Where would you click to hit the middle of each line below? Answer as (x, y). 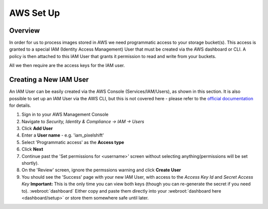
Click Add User (37, 129)
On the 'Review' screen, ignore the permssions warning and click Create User (101, 170)
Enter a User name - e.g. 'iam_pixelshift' (63, 135)
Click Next (32, 149)
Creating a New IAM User (49, 80)
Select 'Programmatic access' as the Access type (73, 142)
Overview (25, 31)
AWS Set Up (34, 13)
